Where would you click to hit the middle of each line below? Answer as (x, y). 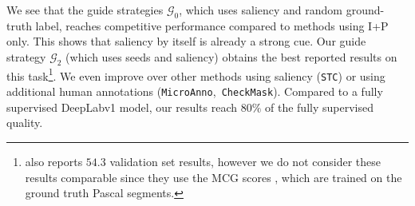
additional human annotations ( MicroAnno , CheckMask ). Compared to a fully (195, 91)
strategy (26, 56)
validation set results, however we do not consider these (245, 161)
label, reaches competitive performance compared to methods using (200, 25)
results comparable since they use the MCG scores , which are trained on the (213, 177)
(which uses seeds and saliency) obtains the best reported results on (231, 56)
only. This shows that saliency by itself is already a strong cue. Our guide (186, 41)
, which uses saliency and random (261, 10)
